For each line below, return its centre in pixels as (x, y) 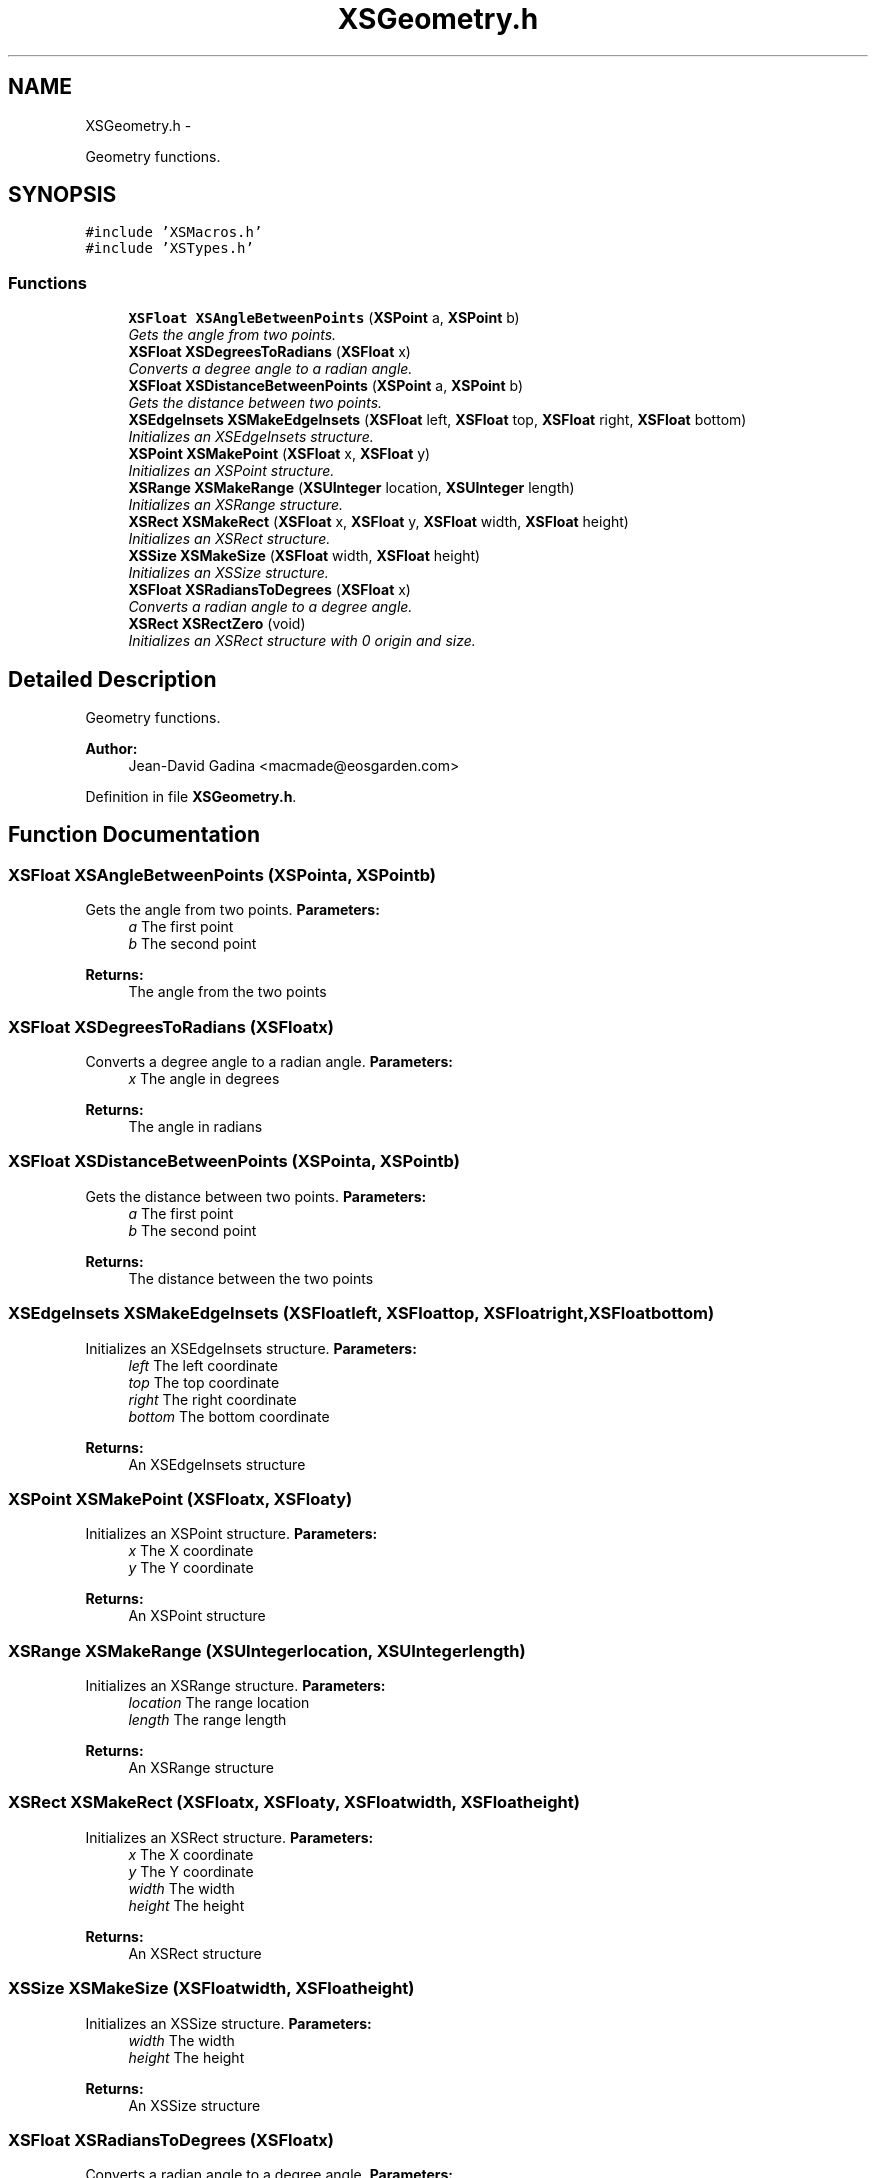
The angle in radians (195, 1126)
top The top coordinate (204, 1382)
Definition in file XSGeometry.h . (191, 797)
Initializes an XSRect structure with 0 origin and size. (302, 641)
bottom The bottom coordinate (229, 1416)
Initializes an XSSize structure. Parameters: (228, 2023)
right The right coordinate (212, 1399)
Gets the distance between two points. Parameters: (256, 1196)
